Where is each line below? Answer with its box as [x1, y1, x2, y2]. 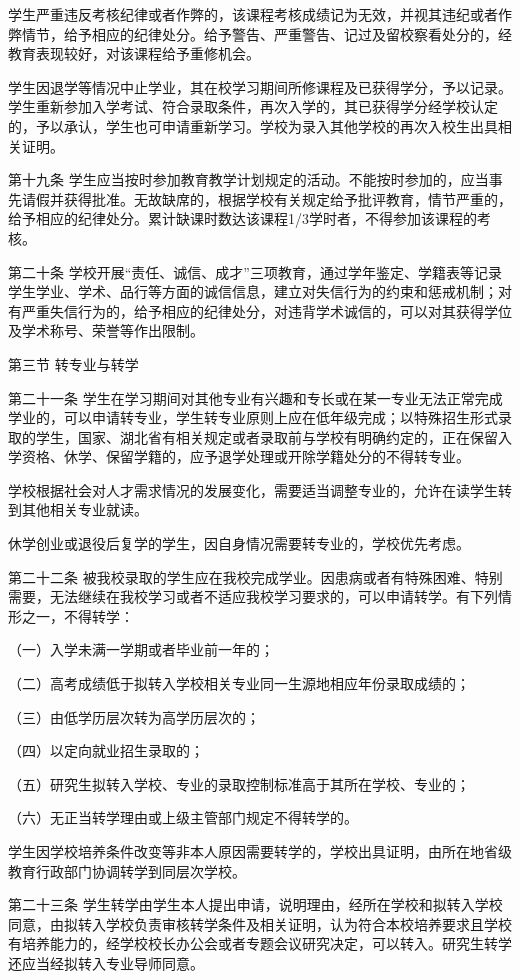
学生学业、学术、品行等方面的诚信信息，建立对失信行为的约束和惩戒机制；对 [8, 281, 512, 302]
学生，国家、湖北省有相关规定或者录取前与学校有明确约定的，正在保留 [35, 426, 498, 447]
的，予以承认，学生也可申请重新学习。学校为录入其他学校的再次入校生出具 [8, 115, 498, 136]
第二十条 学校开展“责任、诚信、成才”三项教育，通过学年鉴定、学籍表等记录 [8, 261, 502, 282]
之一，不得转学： [21, 605, 134, 626]
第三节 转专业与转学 [8, 353, 139, 374]
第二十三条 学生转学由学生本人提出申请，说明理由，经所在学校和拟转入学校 [8, 894, 503, 915]
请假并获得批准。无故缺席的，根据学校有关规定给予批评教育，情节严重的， [21, 188, 512, 209]
